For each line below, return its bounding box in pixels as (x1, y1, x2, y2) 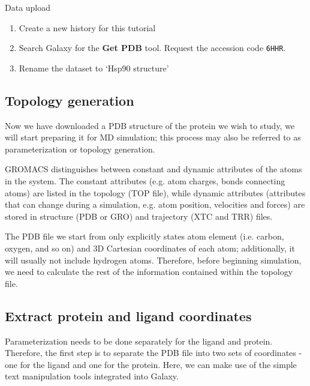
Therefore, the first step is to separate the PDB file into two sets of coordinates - (5, 346, 302, 359)
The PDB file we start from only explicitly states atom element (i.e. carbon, (5, 230, 284, 243)
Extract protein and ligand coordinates (5, 306, 252, 325)
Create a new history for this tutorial (19, 21, 156, 34)
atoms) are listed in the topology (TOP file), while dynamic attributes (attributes (5, 186, 306, 199)
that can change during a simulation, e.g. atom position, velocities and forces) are (5, 198, 305, 211)
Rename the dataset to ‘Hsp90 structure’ (19, 61, 169, 74)
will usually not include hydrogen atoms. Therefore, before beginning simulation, (5, 253, 302, 266)
